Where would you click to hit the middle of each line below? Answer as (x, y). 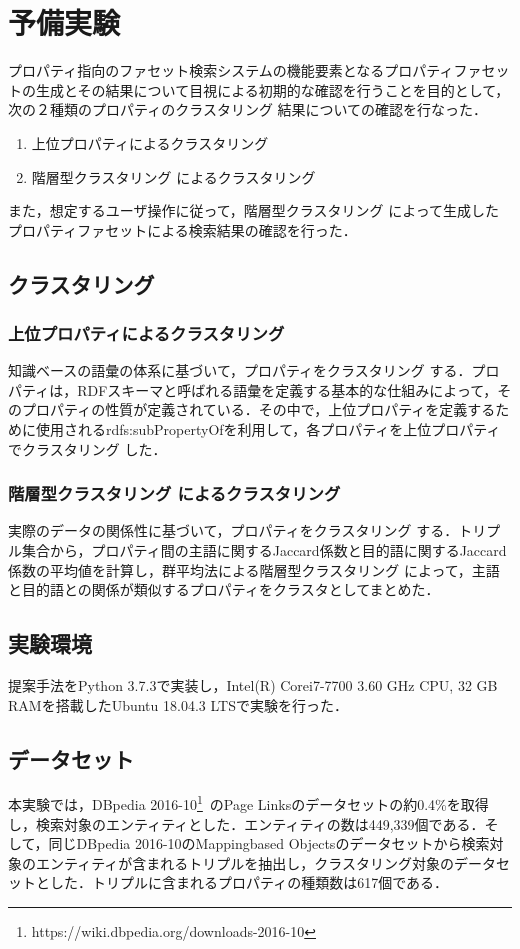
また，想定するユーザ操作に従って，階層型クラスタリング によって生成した (254, 210)
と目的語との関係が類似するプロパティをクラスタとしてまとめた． (224, 589)
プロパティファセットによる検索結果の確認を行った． (182, 229)
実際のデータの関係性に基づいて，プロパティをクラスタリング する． (233, 530)
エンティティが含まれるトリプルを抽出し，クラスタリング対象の (245, 862)
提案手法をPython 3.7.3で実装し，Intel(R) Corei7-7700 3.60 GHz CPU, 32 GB (253, 685)
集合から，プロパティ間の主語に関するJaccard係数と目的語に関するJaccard (264, 550)
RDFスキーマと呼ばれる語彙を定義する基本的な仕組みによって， (287, 389)
